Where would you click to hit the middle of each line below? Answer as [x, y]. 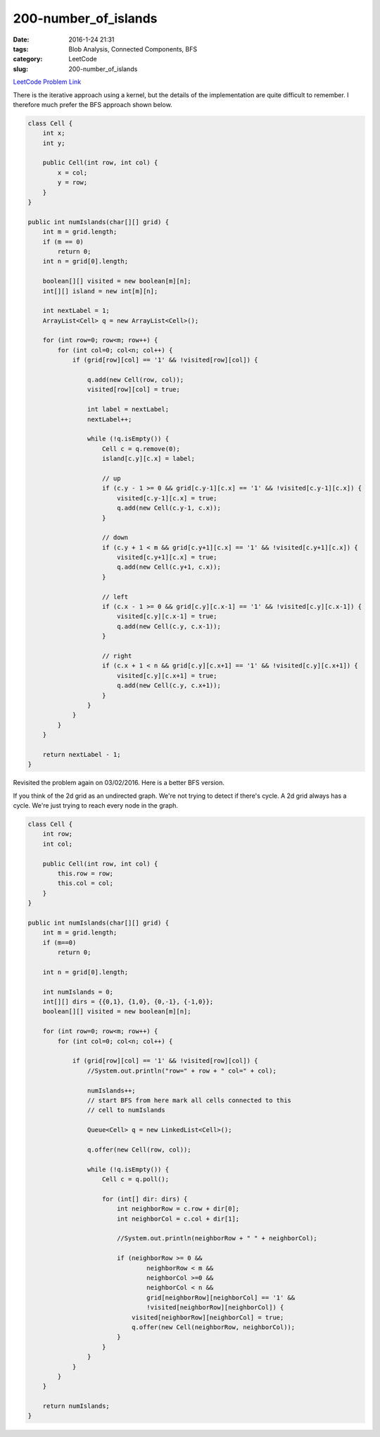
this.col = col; [85, 883]
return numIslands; [76, 1406]
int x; [54, 133]
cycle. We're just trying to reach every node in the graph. [96, 806]
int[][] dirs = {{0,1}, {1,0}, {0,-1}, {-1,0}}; [128, 1002]
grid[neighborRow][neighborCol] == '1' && [221, 1297]
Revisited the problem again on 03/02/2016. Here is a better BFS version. [119, 783]
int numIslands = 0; [78, 992]
